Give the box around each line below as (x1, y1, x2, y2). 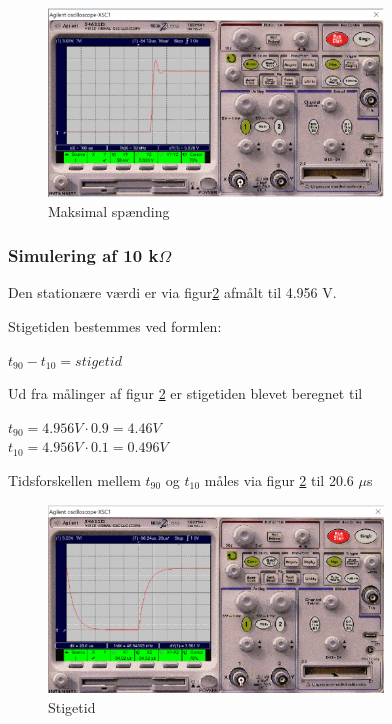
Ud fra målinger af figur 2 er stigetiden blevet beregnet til (8, 383, 363, 404)
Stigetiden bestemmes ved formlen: (8, 315, 222, 336)
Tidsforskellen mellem (8, 469, 141, 490)
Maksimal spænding (48, 200, 170, 221)
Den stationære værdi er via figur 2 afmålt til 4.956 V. (8, 282, 337, 303)
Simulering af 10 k (8, 243, 159, 268)
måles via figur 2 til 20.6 (204, 469, 354, 490)
